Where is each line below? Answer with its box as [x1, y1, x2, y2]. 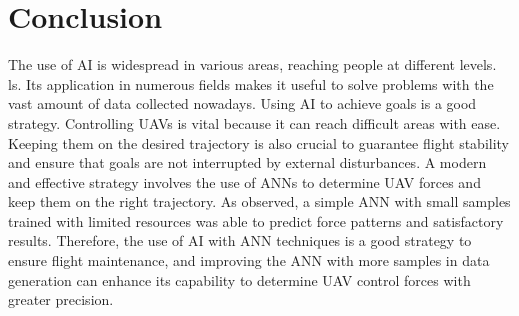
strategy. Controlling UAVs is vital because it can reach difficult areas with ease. [8, 112, 501, 133]
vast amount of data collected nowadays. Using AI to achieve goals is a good [8, 93, 477, 114]
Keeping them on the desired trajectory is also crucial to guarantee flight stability [8, 132, 510, 153]
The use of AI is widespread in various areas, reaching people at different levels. [8, 54, 497, 75]
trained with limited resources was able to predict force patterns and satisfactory [8, 210, 504, 231]
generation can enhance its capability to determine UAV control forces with [8, 269, 471, 290]
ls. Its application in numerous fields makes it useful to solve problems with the [8, 73, 494, 94]
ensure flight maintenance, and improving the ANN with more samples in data [8, 250, 490, 271]
